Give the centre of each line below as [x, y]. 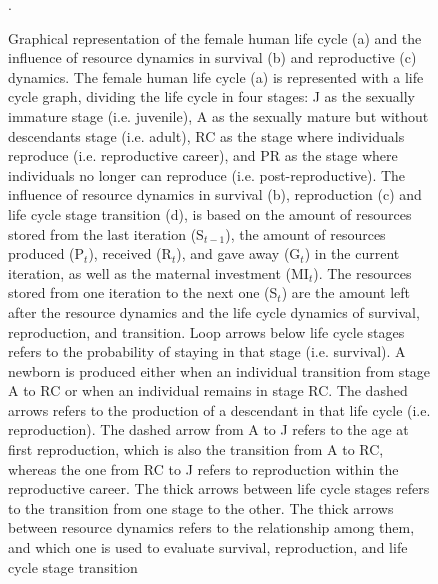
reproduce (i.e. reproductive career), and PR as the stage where [203, 155]
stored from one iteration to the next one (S [143, 292]
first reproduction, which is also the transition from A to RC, [196, 449]
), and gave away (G [238, 253]
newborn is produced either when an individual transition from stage [219, 370]
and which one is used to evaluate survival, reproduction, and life [208, 547]
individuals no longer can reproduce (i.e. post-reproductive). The [207, 174]
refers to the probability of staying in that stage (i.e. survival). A [207, 351]
